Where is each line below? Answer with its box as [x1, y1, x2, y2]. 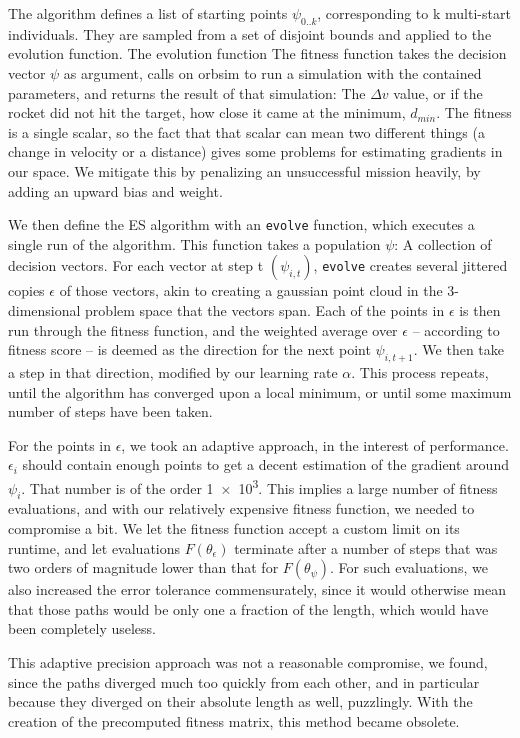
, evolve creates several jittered [313, 255, 508, 276]
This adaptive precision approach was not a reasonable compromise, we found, [8, 651, 488, 672]
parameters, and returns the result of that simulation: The [8, 82, 366, 103]
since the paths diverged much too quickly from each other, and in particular [8, 671, 480, 692]
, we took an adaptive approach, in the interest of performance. [121, 434, 509, 455]
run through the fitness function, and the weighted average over [8, 319, 398, 340]
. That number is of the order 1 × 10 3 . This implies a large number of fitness [21, 474, 498, 498]
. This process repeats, [351, 361, 489, 382]
